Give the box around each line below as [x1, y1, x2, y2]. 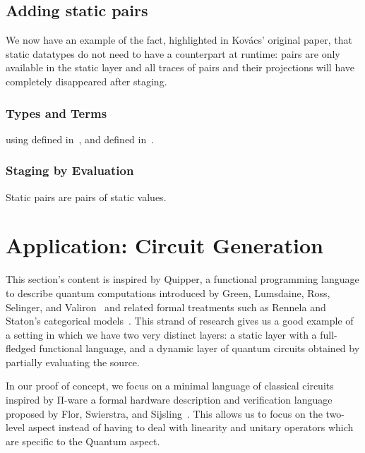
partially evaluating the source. [6, 354, 140, 369]
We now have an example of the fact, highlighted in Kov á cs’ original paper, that [6, 32, 352, 47]
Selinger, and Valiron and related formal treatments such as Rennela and [6, 299, 326, 314]
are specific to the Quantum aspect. [6, 433, 160, 448]
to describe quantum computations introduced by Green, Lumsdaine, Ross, [6, 285, 330, 300]
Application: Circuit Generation [6, 231, 323, 260]
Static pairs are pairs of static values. [6, 189, 167, 204]
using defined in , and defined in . [6, 131, 155, 146]
